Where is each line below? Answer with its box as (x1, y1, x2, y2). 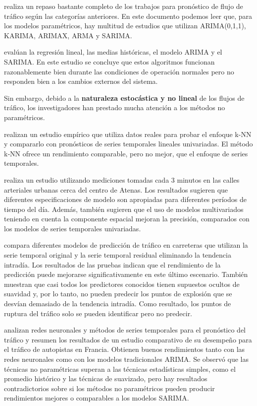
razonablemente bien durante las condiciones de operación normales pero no (4, 66, 234, 76)
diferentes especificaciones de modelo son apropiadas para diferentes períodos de (4, 194, 247, 204)
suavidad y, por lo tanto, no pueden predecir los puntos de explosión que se (4, 288, 232, 299)
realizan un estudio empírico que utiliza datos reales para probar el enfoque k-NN (4, 129, 252, 139)
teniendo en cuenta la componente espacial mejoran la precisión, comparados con (4, 213, 250, 224)
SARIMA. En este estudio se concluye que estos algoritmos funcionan (4, 56, 215, 67)
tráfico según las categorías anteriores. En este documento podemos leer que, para (4, 10, 252, 21)
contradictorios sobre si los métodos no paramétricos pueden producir (4, 383, 215, 393)
